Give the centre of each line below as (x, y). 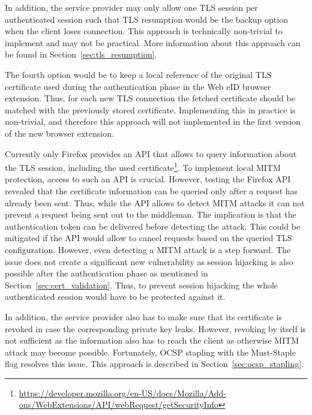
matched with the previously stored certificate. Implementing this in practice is (150, 109)
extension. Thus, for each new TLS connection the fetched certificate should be (150, 98)
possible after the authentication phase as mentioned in (106, 273)
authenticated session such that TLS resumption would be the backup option (146, 19)
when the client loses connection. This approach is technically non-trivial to (144, 31)
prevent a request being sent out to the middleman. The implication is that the (151, 214)
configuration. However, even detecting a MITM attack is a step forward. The (148, 249)
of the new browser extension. (59, 133)
